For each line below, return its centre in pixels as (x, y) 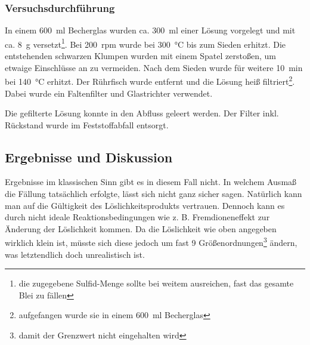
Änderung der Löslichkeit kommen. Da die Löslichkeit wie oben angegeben (141, 228)
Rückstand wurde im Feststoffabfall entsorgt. (87, 124)
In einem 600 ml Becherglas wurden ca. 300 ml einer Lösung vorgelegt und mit (150, 30)
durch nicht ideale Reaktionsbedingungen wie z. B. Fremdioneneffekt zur (137, 217)
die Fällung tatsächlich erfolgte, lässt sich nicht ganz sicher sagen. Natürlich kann (154, 194)
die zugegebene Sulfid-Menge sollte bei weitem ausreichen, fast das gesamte (156, 283)
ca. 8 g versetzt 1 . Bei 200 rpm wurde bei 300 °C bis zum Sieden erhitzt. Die (145, 43)
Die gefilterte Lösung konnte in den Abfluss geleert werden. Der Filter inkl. (142, 113)
